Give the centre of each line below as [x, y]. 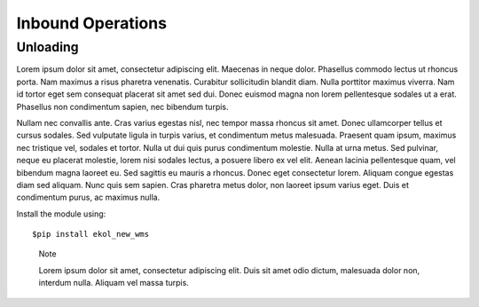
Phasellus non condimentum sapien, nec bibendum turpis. [123, 106]
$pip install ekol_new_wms [91, 234]
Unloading [47, 47]
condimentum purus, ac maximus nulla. [88, 197]
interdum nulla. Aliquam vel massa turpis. [114, 283]
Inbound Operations [92, 23]
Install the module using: [61, 214]
